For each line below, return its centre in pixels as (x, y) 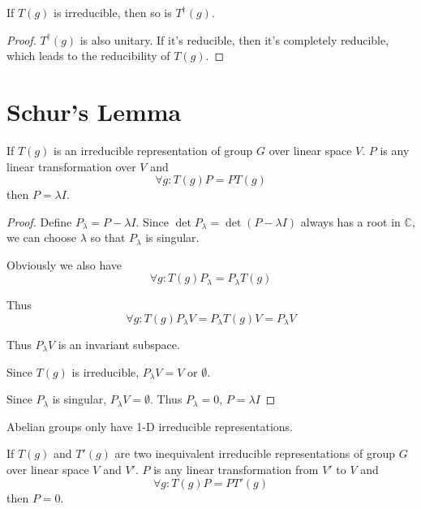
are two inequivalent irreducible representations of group (255, 453)
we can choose (41, 237)
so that (108, 237)
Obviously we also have (64, 264)
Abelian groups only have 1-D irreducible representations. (150, 426)
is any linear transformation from (236, 469)
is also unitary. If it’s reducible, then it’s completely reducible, (234, 39)
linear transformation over (71, 166)
